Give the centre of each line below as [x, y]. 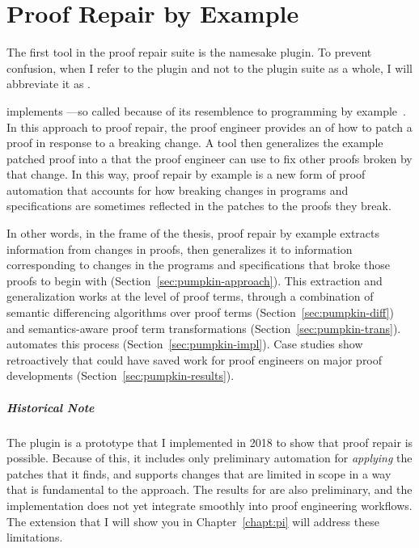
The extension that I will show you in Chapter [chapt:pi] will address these [193, 521]
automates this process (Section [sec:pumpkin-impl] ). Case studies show [185, 344]
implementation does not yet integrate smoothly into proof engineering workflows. [209, 505]
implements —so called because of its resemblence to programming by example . [206, 110]
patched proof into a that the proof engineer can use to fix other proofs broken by [209, 158]
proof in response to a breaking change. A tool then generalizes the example [195, 143]
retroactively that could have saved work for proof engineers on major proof [195, 359]
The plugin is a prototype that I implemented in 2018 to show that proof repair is [210, 442]
